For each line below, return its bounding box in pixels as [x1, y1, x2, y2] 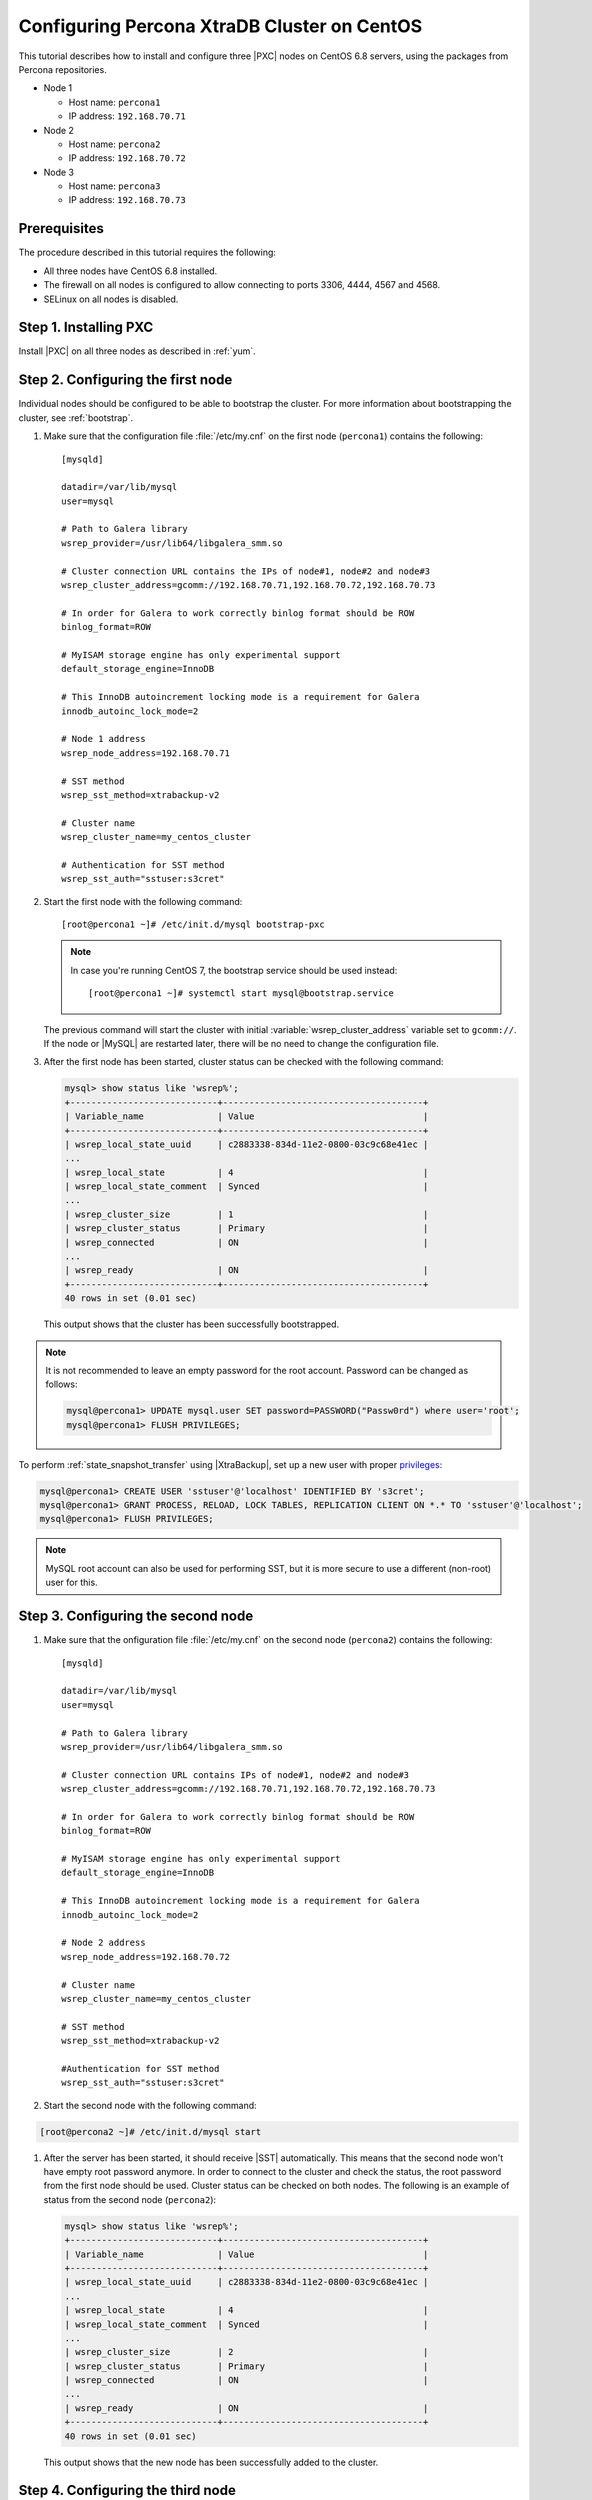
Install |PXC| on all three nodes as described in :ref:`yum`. [18, 345, 257, 357]
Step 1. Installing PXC [18, 319, 154, 336]
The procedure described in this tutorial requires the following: [18, 246, 277, 259]
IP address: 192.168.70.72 [68, 152, 187, 164]
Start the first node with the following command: [43, 895, 243, 907]
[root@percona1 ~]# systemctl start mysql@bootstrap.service [88, 988, 394, 999]
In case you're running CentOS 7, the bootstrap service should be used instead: [70, 964, 398, 976]
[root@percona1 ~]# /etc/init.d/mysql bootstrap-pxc [61, 919, 325, 930]
